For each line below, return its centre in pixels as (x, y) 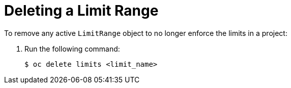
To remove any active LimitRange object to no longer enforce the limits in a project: (146, 33)
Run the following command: (72, 49)
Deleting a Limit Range (81, 11)
